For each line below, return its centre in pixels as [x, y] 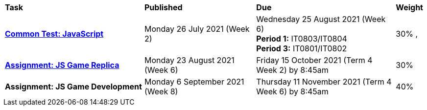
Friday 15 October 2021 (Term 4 [314, 60]
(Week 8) [161, 91]
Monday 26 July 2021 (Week [197, 29]
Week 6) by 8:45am [292, 91]
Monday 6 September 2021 [194, 82]
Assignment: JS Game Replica [62, 65]
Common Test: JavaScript [54, 34]
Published [163, 7]
